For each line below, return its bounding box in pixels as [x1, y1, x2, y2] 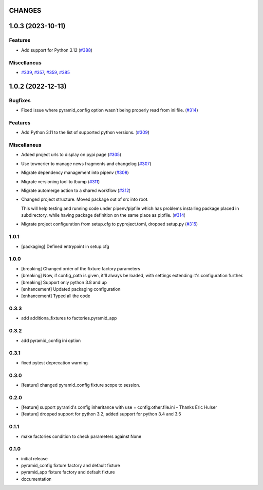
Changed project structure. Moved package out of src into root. [21, 196, 149, 202]
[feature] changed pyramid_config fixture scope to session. [21, 382, 141, 388]
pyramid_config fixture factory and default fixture [21, 463, 120, 469]
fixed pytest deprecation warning [21, 359, 88, 365]
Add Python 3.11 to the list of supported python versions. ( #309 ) [21, 130, 150, 135]
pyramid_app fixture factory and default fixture [21, 469, 115, 475]
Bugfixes [9, 97, 31, 104]
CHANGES [9, 6, 41, 15]
